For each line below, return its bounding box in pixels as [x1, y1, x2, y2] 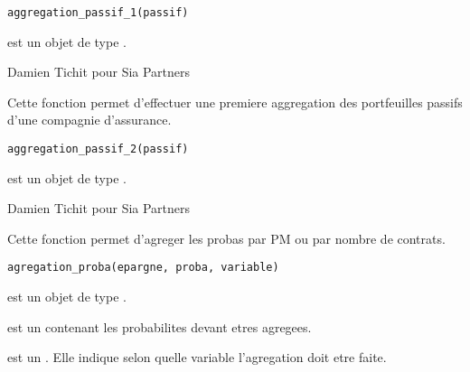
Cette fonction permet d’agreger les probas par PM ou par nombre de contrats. [7, 228, 446, 247]
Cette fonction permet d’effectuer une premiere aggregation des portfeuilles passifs [7, 92, 463, 111]
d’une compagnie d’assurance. [7, 110, 172, 129]
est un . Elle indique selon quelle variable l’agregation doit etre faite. [7, 348, 387, 367]
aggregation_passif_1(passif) [7, 6, 189, 19]
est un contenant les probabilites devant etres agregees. [7, 317, 312, 336]
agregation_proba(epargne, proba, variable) [7, 261, 279, 274]
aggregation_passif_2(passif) [7, 143, 189, 156]
